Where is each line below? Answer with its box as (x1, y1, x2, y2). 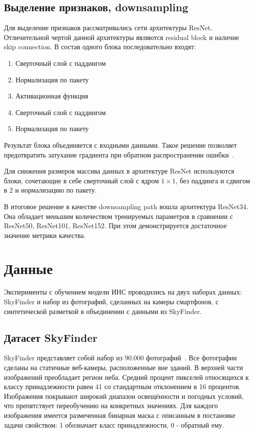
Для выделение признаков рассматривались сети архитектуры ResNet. (4, 22, 212, 33)
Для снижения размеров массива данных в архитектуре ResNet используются (4, 166, 234, 176)
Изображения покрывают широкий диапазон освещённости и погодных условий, (4, 391, 244, 401)
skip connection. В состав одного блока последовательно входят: (4, 41, 196, 52)
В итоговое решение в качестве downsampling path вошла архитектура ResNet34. (4, 201, 249, 211)
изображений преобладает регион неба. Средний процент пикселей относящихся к (4, 372, 249, 382)
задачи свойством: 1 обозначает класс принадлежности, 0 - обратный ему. (4, 419, 224, 430)
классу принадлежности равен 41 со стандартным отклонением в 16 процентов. (4, 381, 241, 392)
